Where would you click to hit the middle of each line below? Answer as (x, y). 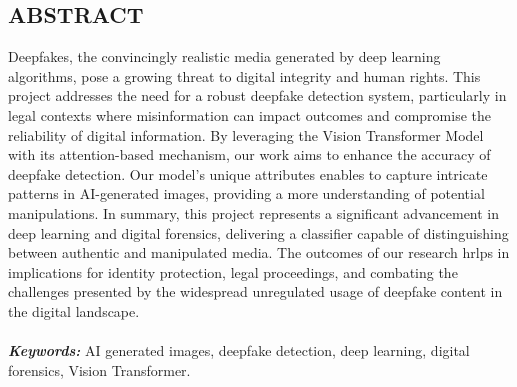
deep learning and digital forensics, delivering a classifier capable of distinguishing (258, 232)
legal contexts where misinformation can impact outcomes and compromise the (249, 114)
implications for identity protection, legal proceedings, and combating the (233, 271)
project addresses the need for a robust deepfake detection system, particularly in (257, 95)
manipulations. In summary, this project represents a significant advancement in (254, 212)
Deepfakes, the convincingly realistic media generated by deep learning (224, 56)
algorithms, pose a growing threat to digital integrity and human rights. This (244, 75)
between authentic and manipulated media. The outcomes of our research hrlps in (259, 252)
